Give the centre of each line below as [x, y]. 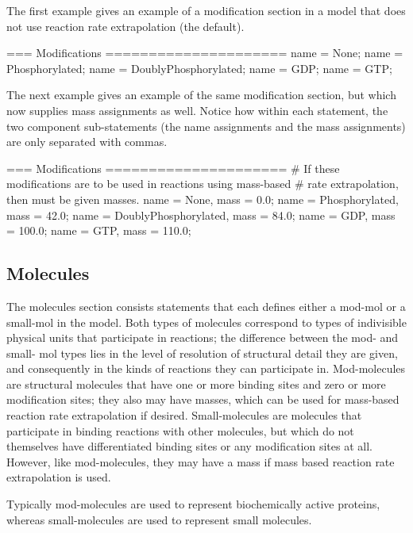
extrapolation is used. [59, 477]
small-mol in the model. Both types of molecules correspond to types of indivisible [206, 322]
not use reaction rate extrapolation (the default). [125, 26]
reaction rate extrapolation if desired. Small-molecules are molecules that [184, 415]
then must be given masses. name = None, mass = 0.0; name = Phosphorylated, [203, 199]
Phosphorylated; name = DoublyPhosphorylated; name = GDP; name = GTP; [199, 68]
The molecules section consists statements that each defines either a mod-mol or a [206, 306]
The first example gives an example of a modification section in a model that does [206, 10]
